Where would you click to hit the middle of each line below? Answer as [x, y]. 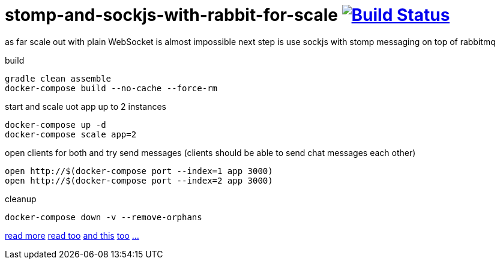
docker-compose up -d [56, 124]
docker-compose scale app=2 [71, 134]
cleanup [21, 199]
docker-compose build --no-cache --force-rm [111, 88]
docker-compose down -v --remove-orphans [104, 217]
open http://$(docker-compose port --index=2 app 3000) [139, 180]
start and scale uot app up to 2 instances [86, 106]
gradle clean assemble [58, 78]
